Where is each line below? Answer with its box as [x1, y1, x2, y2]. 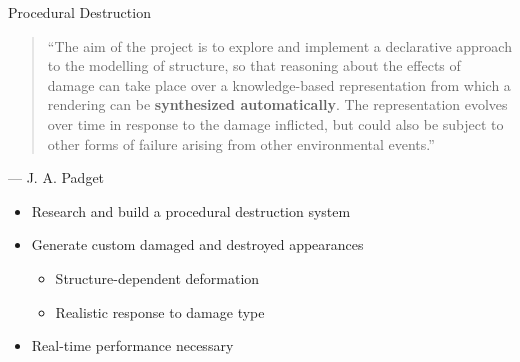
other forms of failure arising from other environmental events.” [47, 133, 435, 154]
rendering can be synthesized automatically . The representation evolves [47, 94, 508, 115]
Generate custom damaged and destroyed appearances [31, 234, 364, 255]
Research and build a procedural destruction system [31, 200, 351, 221]
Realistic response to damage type [55, 301, 265, 322]
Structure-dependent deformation [55, 267, 260, 288]
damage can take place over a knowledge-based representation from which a [47, 74, 511, 95]
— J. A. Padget [8, 167, 105, 188]
